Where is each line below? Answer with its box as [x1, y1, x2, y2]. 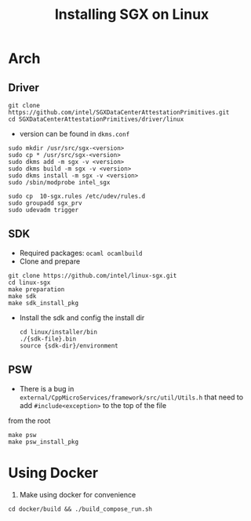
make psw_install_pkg [8, 438, 79, 446]
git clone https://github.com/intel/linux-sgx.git [8, 271, 177, 279]
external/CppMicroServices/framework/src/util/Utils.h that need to [19, 392, 244, 402]
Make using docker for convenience [19, 490, 136, 499]
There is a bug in [19, 384, 75, 393]
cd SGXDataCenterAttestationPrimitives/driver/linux [8, 115, 184, 123]
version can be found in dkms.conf [19, 129, 130, 138]
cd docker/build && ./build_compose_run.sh [8, 505, 153, 513]
